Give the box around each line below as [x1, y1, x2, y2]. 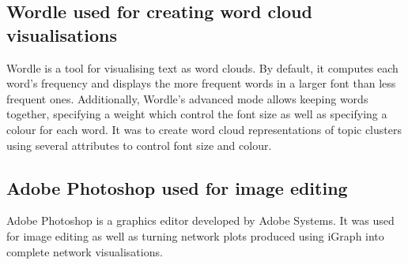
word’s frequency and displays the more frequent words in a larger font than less [6, 75, 396, 91]
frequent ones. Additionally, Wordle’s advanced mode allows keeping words [6, 90, 368, 106]
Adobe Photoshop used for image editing [6, 175, 348, 200]
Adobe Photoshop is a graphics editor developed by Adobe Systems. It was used [6, 212, 395, 229]
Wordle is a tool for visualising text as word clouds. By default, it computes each [6, 59, 399, 76]
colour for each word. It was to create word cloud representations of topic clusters [6, 121, 402, 137]
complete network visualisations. [6, 243, 163, 259]
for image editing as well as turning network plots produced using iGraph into [6, 227, 384, 244]
